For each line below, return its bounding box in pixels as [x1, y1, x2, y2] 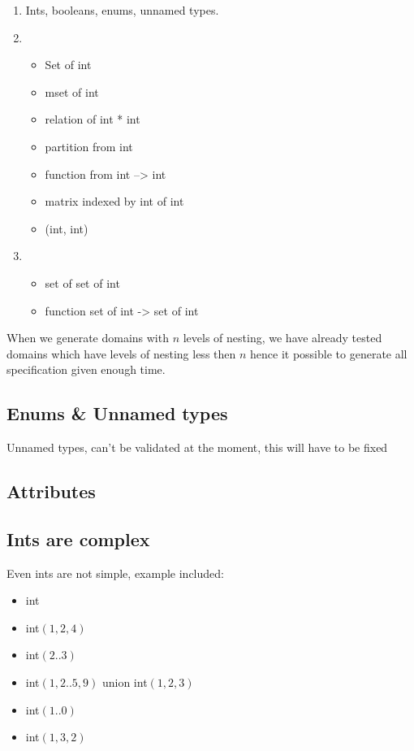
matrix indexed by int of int [45, 193, 184, 210]
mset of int [45, 83, 99, 100]
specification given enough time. [6, 361, 166, 378]
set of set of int [45, 274, 120, 291]
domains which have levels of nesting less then [6, 345, 236, 362]
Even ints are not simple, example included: [6, 564, 224, 581]
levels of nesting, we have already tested [183, 329, 382, 346]
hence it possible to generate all [250, 345, 408, 362]
